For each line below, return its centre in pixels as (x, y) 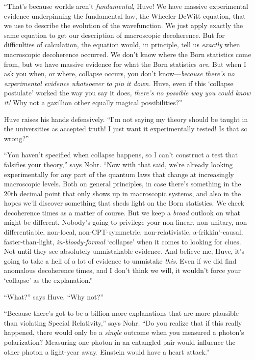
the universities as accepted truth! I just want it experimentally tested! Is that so (126, 129)
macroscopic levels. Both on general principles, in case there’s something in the (123, 184)
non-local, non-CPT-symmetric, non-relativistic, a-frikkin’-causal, (145, 232)
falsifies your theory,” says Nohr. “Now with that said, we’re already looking (118, 164)
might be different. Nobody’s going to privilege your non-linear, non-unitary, (119, 222)
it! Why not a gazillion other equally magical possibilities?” (93, 102)
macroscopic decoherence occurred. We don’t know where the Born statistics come (127, 54)
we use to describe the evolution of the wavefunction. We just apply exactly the (124, 25)
